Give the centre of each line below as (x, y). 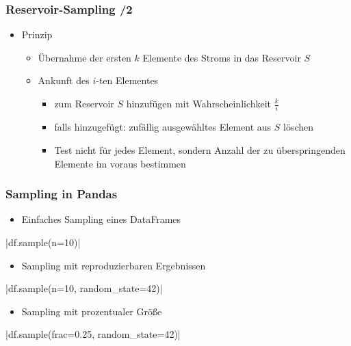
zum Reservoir (84, 103)
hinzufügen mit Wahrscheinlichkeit (199, 103)
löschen (298, 127)
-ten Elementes (127, 80)
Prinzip (37, 35)
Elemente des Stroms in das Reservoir (222, 57)
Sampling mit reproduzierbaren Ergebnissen (114, 265)
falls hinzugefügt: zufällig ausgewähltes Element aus (163, 127)
